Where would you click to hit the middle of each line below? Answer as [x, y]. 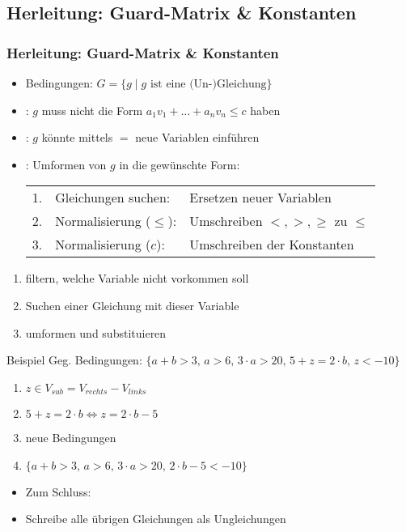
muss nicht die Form [92, 110]
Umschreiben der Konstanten [272, 245]
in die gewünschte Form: [180, 164]
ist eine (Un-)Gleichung [208, 84]
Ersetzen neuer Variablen [260, 198]
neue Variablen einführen [197, 137]
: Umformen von [66, 164]
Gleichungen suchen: [113, 198]
